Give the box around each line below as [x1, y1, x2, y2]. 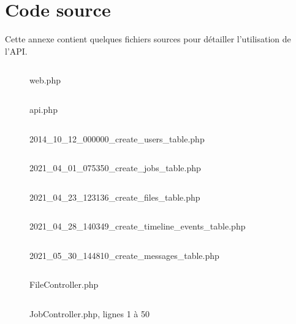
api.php [29, 102, 58, 115]
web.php [29, 74, 61, 87]
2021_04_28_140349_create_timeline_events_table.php [29, 220, 246, 233]
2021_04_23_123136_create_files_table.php [29, 190, 200, 203]
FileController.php [29, 278, 99, 291]
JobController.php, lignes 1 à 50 [29, 307, 150, 320]
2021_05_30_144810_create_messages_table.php [29, 249, 219, 261]
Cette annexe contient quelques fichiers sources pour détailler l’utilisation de [5, 33, 291, 45]
